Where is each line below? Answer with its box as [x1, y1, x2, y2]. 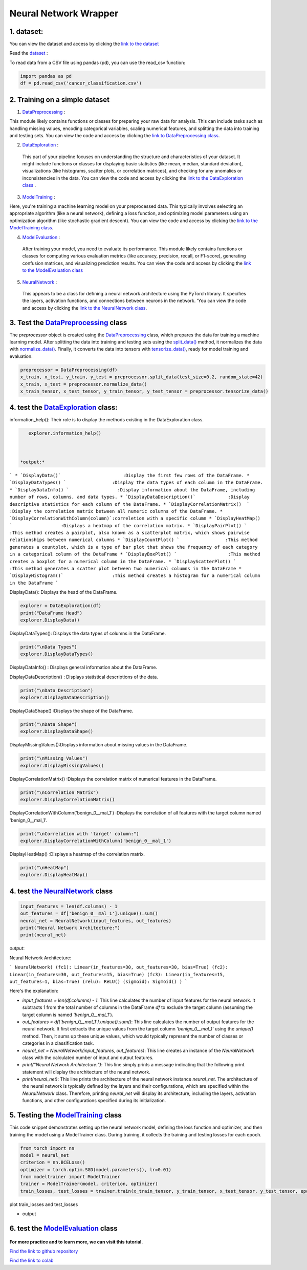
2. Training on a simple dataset [9, 95, 110, 104]
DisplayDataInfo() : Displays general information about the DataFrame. [9, 664, 158, 671]
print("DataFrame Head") [20, 610, 83, 616]
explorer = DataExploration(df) [20, 603, 102, 609]
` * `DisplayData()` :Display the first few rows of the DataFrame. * [9, 472, 250, 478]
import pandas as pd [20, 73, 72, 79]
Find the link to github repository [9, 1248, 78, 1254]
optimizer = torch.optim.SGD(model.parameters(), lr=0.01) [20, 1167, 171, 1172]
